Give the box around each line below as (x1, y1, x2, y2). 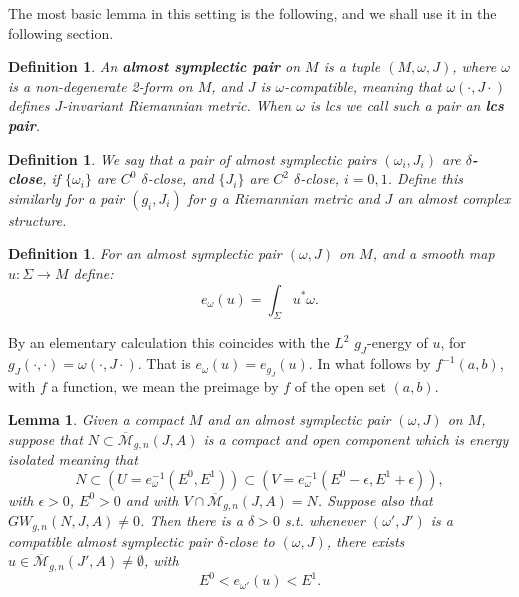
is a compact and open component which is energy (203, 428, 509, 449)
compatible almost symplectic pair (8, 530, 213, 551)
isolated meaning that (8, 449, 138, 470)
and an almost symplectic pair (207, 409, 391, 430)
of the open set (294, 375, 386, 396)
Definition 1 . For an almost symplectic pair (8, 243, 282, 264)
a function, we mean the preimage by (51, 375, 279, 396)
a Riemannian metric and (221, 187, 380, 208)
